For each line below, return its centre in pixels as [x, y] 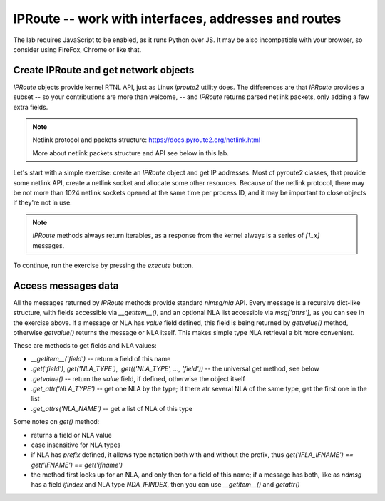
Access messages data [66, 285]
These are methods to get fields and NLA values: [85, 346]
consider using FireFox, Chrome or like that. [77, 49]
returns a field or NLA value [71, 435]
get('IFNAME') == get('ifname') [77, 465]
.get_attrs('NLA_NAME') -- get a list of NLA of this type [112, 408]
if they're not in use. [43, 202]
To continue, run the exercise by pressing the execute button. [103, 265]
